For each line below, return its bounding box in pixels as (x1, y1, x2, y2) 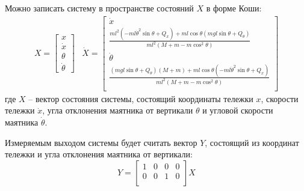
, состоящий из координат (205, 136, 299, 148)
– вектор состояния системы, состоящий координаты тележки (28, 92, 253, 105)
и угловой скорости (202, 104, 273, 117)
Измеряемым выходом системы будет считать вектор (5, 136, 197, 148)
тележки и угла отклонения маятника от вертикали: (5, 148, 193, 160)
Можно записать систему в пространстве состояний (5, 2, 194, 14)
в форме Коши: (206, 2, 262, 14)
